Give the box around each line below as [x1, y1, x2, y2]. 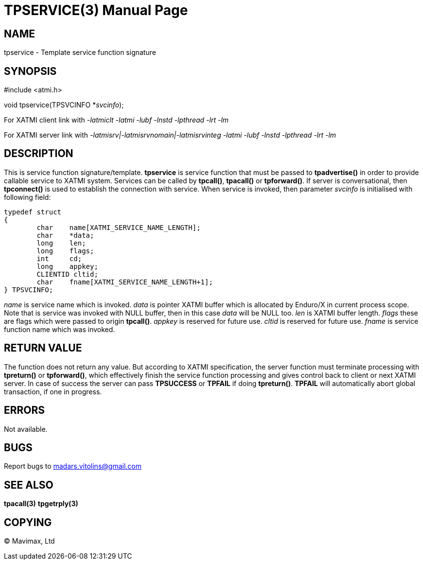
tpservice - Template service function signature [4, 48, 156, 57]
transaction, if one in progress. [4, 387, 102, 396]
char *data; [36, 231, 94, 239]
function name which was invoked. [4, 325, 115, 334]
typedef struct [4, 208, 62, 216]
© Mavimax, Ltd [4, 537, 55, 546]
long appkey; [36, 262, 98, 270]
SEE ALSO [4, 478, 53, 491]
